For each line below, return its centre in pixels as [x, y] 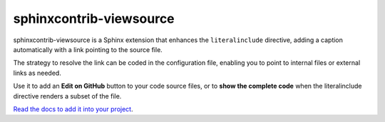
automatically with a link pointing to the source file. [88, 49]
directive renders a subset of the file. [67, 96]
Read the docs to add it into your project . [73, 109]
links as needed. [37, 73]
